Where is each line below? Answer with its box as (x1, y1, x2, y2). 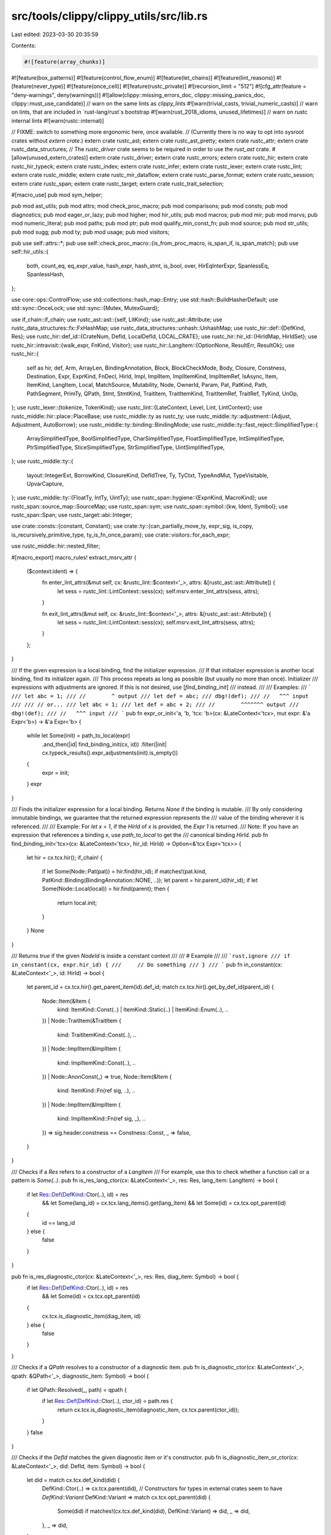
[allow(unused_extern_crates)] (11, 154, 88, 161)
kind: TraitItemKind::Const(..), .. (57, 1031, 137, 1038)
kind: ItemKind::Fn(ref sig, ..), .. (57, 1087, 135, 1094)
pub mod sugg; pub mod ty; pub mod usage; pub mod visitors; (11, 228, 170, 236)
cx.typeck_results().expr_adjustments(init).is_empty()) (42, 749, 178, 756)
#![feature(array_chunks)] (24, 58, 105, 65)
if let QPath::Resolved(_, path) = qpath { (26, 1386, 127, 1393)
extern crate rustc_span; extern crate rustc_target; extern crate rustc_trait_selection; (11, 180, 224, 187)
